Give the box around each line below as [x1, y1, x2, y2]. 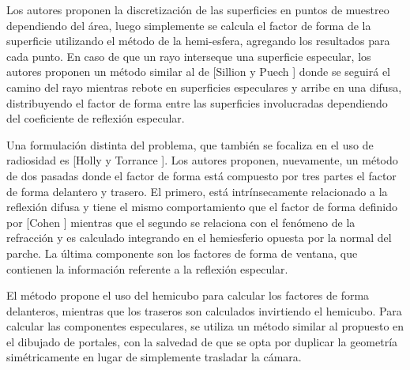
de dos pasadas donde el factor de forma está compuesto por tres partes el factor [6, 167, 397, 183]
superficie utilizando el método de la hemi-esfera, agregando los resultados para [6, 32, 390, 49]
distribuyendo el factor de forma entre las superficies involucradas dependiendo [6, 94, 388, 111]
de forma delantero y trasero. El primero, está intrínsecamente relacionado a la [6, 183, 388, 199]
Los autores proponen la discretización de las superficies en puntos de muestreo [6, 2, 389, 17]
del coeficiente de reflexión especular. [6, 110, 185, 126]
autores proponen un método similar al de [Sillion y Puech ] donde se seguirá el [6, 63, 391, 80]
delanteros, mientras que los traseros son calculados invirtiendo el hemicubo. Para [6, 302, 402, 319]
